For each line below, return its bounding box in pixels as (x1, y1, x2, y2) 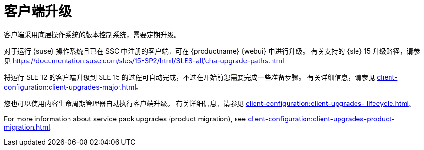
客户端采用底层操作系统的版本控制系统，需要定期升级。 (4, 30, 181, 39)
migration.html (4, 122, 50, 131)
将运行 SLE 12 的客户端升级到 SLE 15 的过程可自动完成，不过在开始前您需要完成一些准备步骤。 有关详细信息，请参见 (4, 73, 375, 81)
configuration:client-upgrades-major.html (4, 82, 136, 91)
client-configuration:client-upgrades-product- (248, 114, 395, 123)
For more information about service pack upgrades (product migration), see (4, 114, 246, 123)
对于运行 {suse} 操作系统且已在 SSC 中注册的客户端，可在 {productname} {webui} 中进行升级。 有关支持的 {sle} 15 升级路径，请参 (4, 46, 421, 55)
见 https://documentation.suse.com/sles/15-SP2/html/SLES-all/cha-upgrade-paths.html (4, 56, 284, 65)
